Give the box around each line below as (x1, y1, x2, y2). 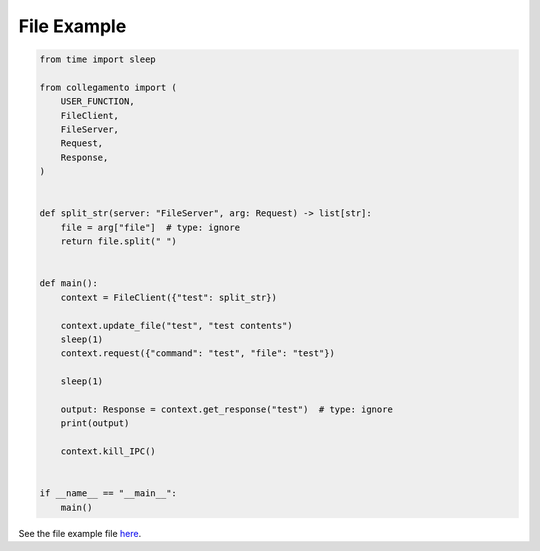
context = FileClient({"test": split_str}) (60, 291, 277, 303)
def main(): (39, 278, 99, 289)
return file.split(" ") (60, 236, 177, 247)
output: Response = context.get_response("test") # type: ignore (60, 403, 394, 415)
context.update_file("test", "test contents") (60, 320, 294, 331)
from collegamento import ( (39, 81, 177, 93)
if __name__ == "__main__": (39, 488, 177, 499)
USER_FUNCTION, (60, 96, 135, 107)
